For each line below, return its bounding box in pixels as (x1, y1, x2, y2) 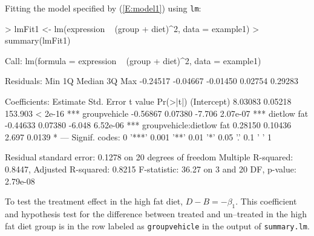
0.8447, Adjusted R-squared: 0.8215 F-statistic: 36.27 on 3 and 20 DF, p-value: (5, 163, 296, 175)
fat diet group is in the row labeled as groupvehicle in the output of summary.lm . (5, 219, 310, 232)
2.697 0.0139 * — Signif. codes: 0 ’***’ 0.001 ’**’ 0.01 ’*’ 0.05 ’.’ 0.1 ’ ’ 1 (5, 130, 272, 143)
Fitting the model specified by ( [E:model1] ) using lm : (5, 2, 201, 14)
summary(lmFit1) (5, 34, 71, 47)
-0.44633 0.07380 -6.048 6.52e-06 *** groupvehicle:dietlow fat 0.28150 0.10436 (5, 119, 292, 131)
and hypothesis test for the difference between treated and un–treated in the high (5, 207, 307, 220)
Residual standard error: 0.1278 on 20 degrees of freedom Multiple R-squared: (5, 151, 293, 163)
